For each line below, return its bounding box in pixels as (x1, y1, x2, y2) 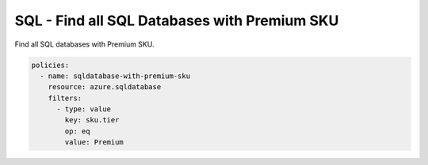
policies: (31, 60, 70, 69)
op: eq (64, 126, 90, 136)
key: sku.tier (64, 115, 120, 125)
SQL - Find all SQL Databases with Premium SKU (14, 12, 339, 29)
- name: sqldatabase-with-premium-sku (40, 71, 190, 81)
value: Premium (64, 138, 124, 147)
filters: (48, 93, 82, 103)
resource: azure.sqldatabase (48, 83, 162, 92)
